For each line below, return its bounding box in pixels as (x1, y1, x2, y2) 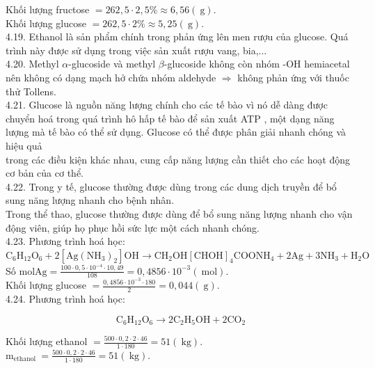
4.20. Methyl (6, 56, 59, 71)
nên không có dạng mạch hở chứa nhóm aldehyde (6, 70, 216, 84)
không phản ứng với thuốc (237, 70, 349, 84)
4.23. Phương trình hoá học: (6, 234, 125, 248)
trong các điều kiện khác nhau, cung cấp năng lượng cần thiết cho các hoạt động (6, 152, 351, 166)
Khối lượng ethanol (6, 334, 88, 349)
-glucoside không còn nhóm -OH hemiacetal (163, 56, 350, 71)
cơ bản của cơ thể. (6, 166, 83, 180)
